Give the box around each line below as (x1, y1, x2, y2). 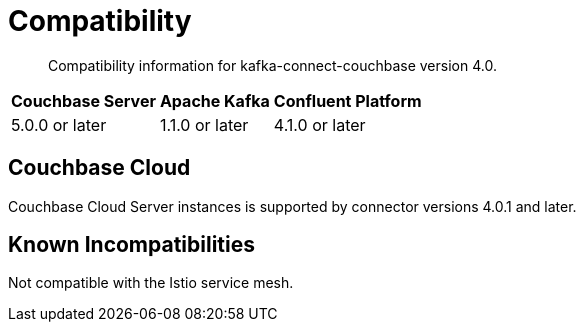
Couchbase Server (11, 90, 156, 111)
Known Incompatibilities (8, 232, 256, 258)
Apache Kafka (159, 90, 270, 111)
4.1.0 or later (273, 114, 366, 135)
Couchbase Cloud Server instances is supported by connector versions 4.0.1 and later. (8, 197, 577, 215)
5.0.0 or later (11, 114, 107, 135)
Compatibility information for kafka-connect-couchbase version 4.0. (48, 56, 497, 74)
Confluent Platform (273, 90, 422, 111)
